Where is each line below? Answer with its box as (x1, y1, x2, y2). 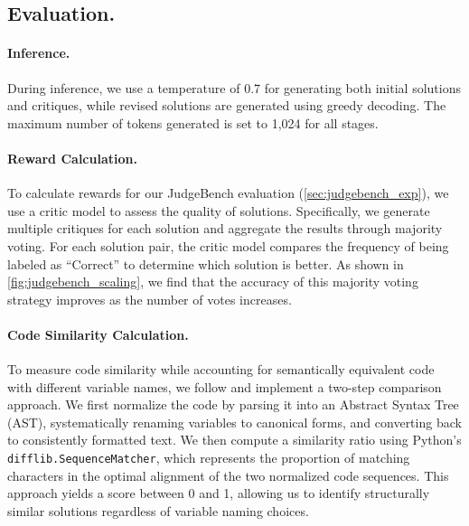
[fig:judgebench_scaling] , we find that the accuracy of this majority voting (7, 272, 418, 291)
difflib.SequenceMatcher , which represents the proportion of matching (7, 448, 410, 467)
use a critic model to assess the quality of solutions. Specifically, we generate (7, 201, 430, 220)
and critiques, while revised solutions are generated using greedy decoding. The (7, 96, 446, 115)
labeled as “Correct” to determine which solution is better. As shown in (7, 254, 404, 273)
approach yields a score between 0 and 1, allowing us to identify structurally (7, 484, 430, 503)
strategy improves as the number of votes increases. (7, 289, 292, 308)
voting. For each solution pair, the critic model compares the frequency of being (7, 236, 449, 255)
